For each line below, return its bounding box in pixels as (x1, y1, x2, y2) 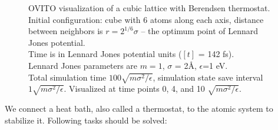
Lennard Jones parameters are (28, 59, 138, 71)
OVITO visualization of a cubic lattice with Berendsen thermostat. (28, 2, 270, 14)
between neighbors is (28, 25, 103, 37)
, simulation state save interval (153, 71, 263, 83)
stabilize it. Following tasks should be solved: (5, 114, 167, 126)
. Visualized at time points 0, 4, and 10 (64, 82, 205, 95)
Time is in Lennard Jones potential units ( (28, 48, 182, 60)
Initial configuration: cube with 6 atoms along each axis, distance (28, 13, 264, 25)
